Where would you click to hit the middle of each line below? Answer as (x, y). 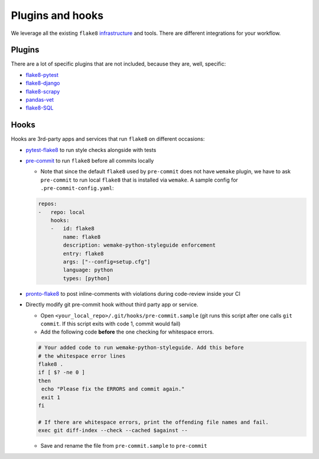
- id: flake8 (72, 229)
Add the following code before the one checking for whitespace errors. (127, 332)
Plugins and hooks (57, 15)
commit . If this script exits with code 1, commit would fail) (110, 324)
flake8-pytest (42, 75)
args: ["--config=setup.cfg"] (107, 261)
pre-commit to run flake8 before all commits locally (90, 161)
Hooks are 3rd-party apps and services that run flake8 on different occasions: (108, 139)
